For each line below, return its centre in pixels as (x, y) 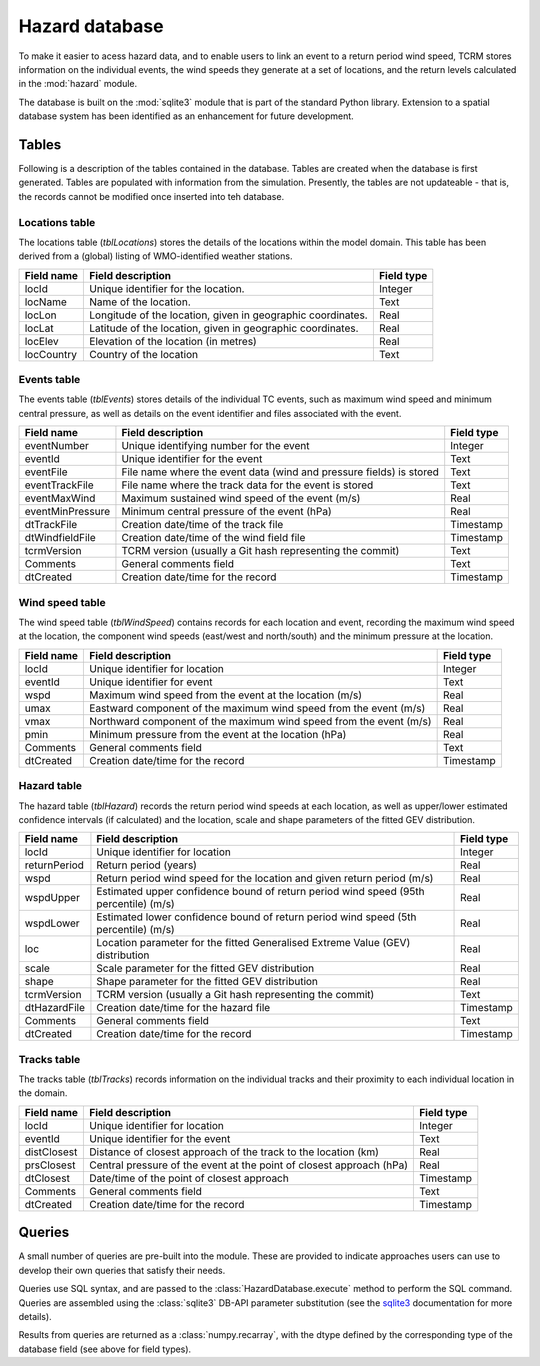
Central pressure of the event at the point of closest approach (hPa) (249, 1165)
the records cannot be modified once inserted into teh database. (151, 196)
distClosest (51, 1152)
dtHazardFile (54, 1008)
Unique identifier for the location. (167, 288)
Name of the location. (140, 302)
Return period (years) (146, 865)
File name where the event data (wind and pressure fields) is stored (280, 472)
